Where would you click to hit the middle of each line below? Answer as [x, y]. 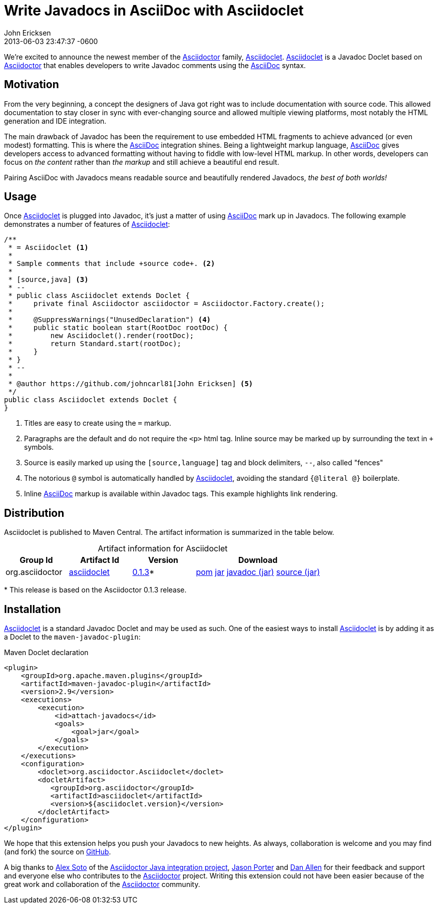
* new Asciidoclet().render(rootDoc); [101, 336]
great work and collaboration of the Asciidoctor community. [102, 884]
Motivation [32, 85]
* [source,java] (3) [48, 280]
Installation [33, 609]
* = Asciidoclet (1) [48, 248]
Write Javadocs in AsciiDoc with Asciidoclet [154, 11]
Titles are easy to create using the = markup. [98, 423]
